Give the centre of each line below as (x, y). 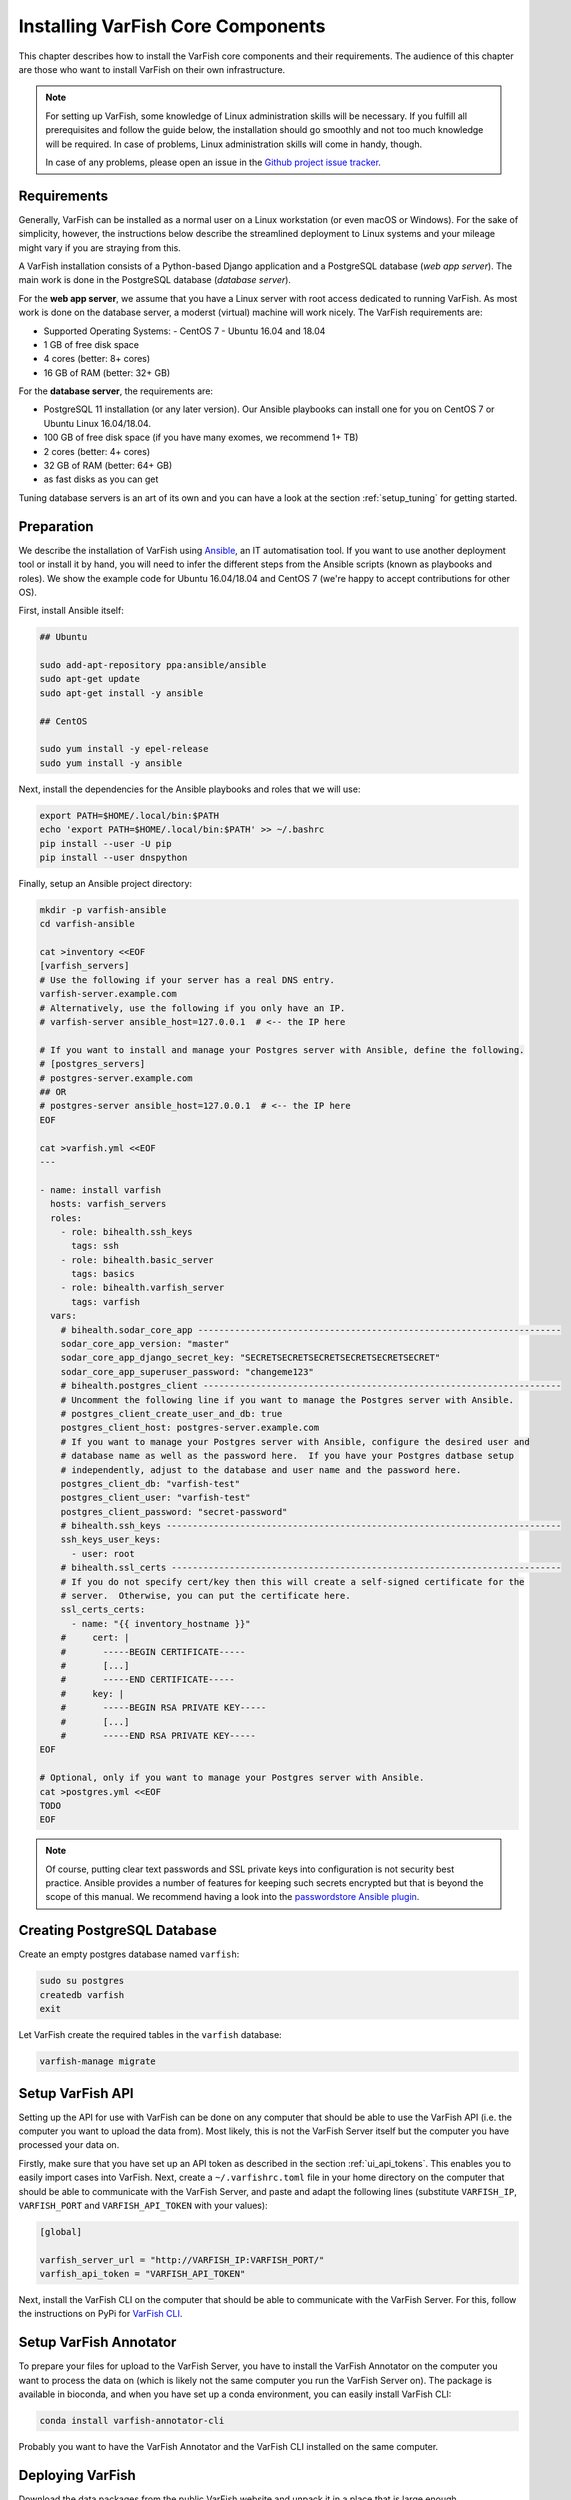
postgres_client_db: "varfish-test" (150, 1483)
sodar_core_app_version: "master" (145, 1344)
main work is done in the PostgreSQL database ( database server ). (155, 280)
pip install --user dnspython (113, 857)
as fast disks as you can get (101, 479)
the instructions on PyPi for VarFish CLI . (100, 2314)
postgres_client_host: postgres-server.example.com (190, 1428)
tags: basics (103, 1274)
